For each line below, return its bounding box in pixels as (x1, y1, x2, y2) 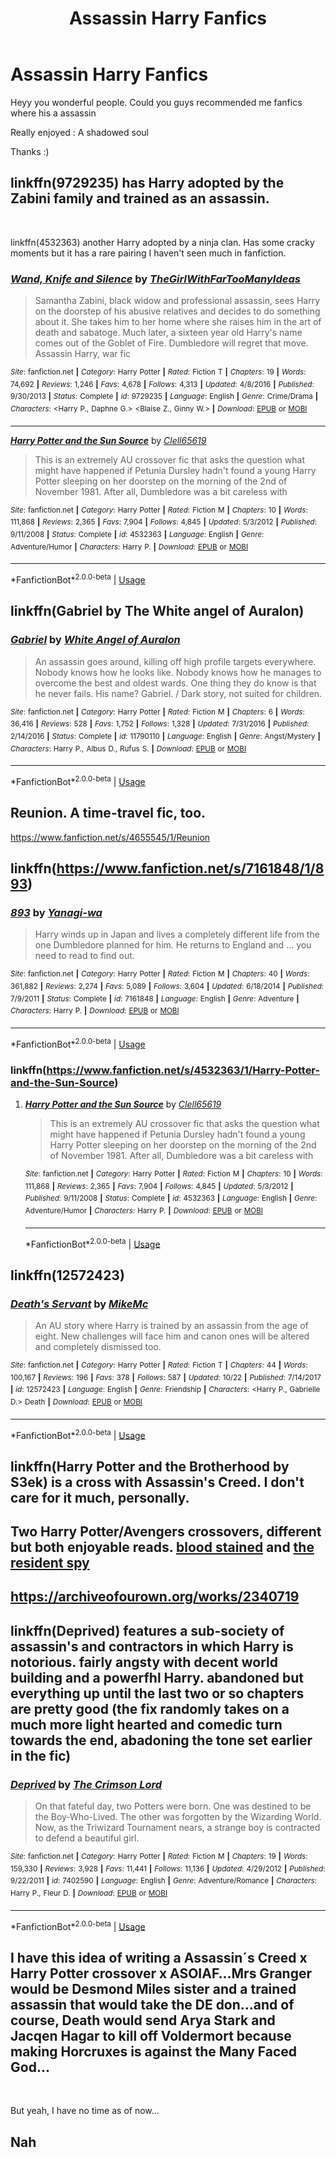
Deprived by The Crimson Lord (10, 1777, 163, 1791)
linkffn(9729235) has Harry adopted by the (10, 175, 285, 192)
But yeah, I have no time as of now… (10, 2105, 160, 2117)
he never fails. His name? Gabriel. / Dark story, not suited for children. (34, 687, 323, 699)
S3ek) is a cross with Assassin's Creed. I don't (10, 1473, 305, 1491)
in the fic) (10, 1747, 72, 1764)
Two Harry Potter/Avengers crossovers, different (10, 1523, 322, 1541)
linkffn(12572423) (10, 1267, 125, 1284)
